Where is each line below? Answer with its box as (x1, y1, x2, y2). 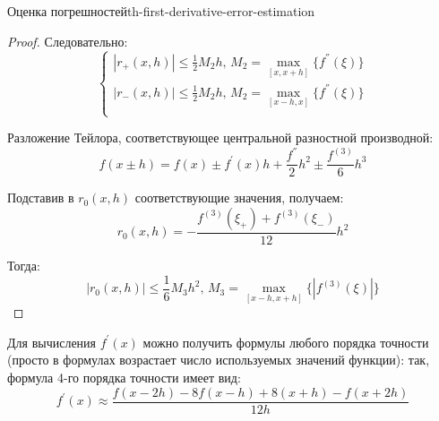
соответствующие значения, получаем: (134, 188, 344, 207)
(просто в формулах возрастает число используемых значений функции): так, (7, 350, 430, 369)
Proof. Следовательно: (7, 31, 128, 50)
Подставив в (7, 188, 74, 207)
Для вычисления (7, 332, 97, 351)
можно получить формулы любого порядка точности (142, 332, 429, 351)
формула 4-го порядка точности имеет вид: (7, 368, 241, 387)
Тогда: (7, 256, 40, 274)
